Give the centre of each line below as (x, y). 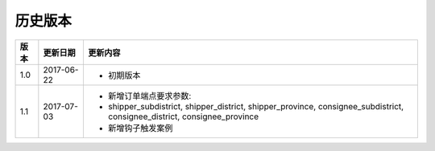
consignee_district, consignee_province (184, 116)
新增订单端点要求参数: (150, 96)
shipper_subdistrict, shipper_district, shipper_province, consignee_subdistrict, (256, 106)
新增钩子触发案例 (141, 128)
